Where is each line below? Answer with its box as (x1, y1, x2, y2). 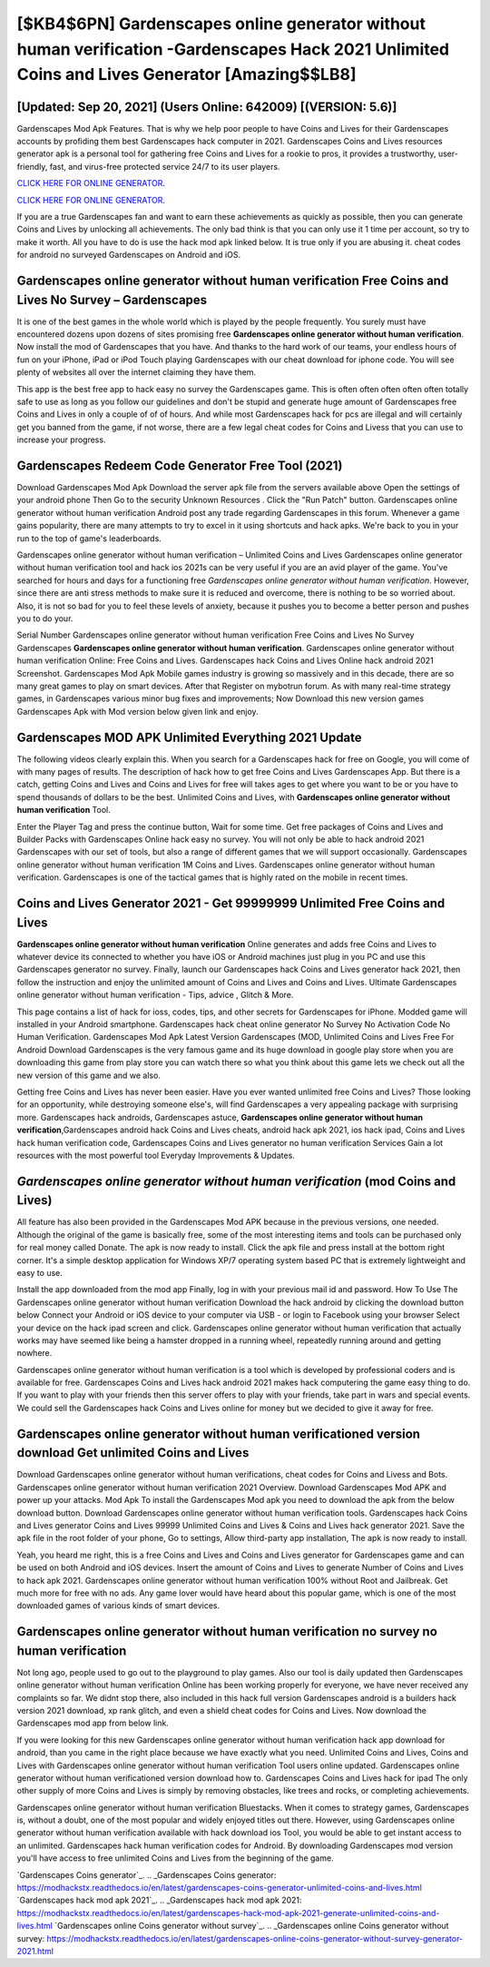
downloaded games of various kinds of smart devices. (16, 1600, 220, 1611)
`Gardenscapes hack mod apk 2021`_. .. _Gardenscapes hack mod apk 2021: (16, 1894, 303, 1906)
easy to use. (16, 1267, 63, 1278)
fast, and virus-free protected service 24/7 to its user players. (49, 161, 280, 172)
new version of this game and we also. (16, 1070, 161, 1081)
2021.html (16, 1945, 54, 1956)
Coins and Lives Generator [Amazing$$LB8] (16, 64, 357, 85)
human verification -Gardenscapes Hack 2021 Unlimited (16, 39, 449, 59)
